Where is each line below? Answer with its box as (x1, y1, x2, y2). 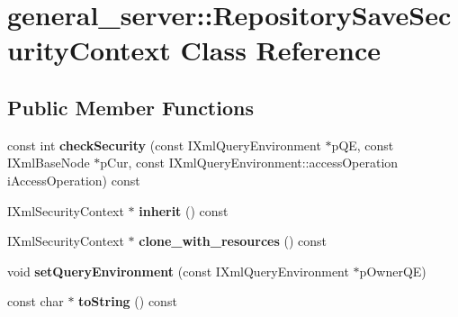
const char (7, 292, 64, 311)
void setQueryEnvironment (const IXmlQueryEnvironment (7, 261, 349, 280)
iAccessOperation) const (7, 170, 140, 189)
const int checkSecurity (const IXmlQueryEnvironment (7, 135, 321, 154)
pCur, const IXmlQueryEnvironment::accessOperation (100, 153, 399, 172)
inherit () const (139, 201, 229, 220)
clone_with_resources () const (139, 231, 327, 250)
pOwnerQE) (359, 261, 427, 280)
